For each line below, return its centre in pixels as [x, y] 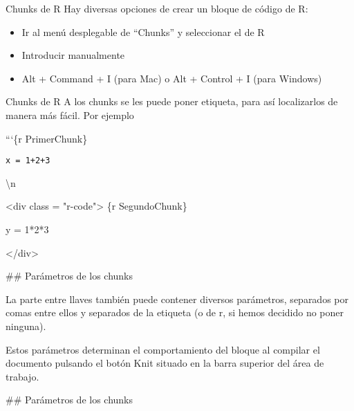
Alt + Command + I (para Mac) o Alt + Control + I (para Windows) [172, 78]
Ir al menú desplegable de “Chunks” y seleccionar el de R [143, 31]
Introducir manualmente [73, 55]
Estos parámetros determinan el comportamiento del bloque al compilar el [163, 349]
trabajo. [22, 376]
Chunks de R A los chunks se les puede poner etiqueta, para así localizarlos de [172, 101]
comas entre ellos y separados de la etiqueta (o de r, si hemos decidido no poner [175, 312]
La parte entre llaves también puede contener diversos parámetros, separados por [177, 299]
